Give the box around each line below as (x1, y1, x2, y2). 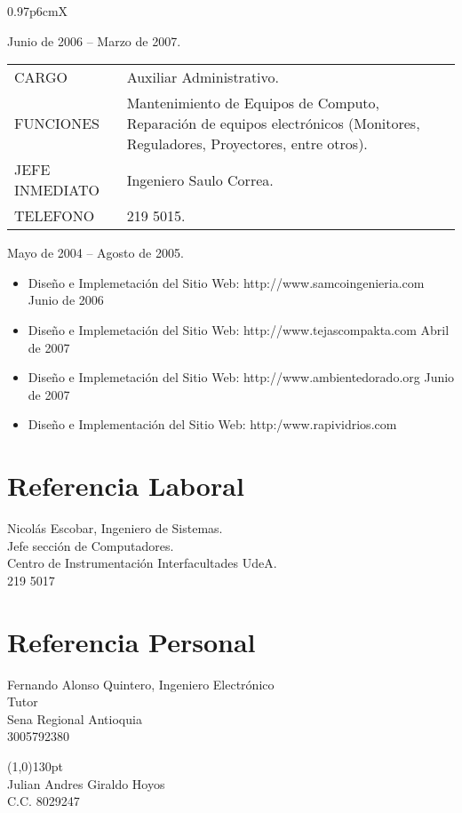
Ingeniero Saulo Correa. (126, 169, 274, 190)
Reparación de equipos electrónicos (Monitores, (126, 113, 420, 134)
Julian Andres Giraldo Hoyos (7, 774, 165, 793)
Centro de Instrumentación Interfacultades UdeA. (7, 554, 277, 572)
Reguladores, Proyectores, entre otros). (126, 133, 368, 155)
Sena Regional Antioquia (7, 709, 142, 728)
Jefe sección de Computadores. (7, 536, 174, 554)
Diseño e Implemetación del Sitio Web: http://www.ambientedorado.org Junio (28, 368, 455, 387)
